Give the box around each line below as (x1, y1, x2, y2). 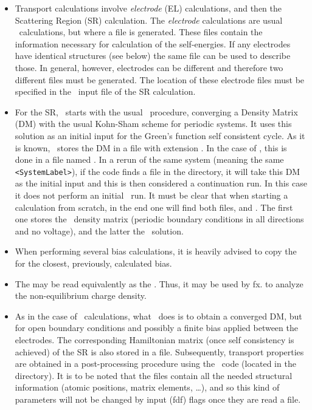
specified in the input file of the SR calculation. (15, 85, 196, 98)
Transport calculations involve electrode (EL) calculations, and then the (15, 2, 282, 14)
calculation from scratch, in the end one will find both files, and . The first (15, 200, 293, 213)
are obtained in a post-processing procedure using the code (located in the (15, 357, 296, 370)
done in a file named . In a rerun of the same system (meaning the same (15, 153, 284, 166)
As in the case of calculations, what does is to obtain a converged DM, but (15, 309, 302, 322)
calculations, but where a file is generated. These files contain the (19, 26, 263, 38)
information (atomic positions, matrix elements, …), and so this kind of (15, 381, 280, 394)
